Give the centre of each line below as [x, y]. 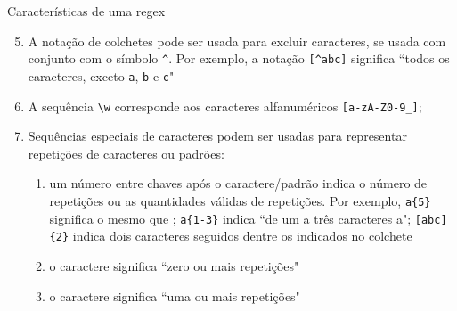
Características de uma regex [86, 11]
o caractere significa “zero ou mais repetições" [174, 265]
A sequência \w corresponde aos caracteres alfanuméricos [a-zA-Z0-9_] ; [225, 106]
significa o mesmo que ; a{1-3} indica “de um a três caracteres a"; [230, 218]
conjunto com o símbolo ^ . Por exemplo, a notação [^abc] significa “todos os [239, 58]
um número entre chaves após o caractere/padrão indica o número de [238, 183]
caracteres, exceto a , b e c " [101, 75]
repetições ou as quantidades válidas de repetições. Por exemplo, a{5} [240, 200]
